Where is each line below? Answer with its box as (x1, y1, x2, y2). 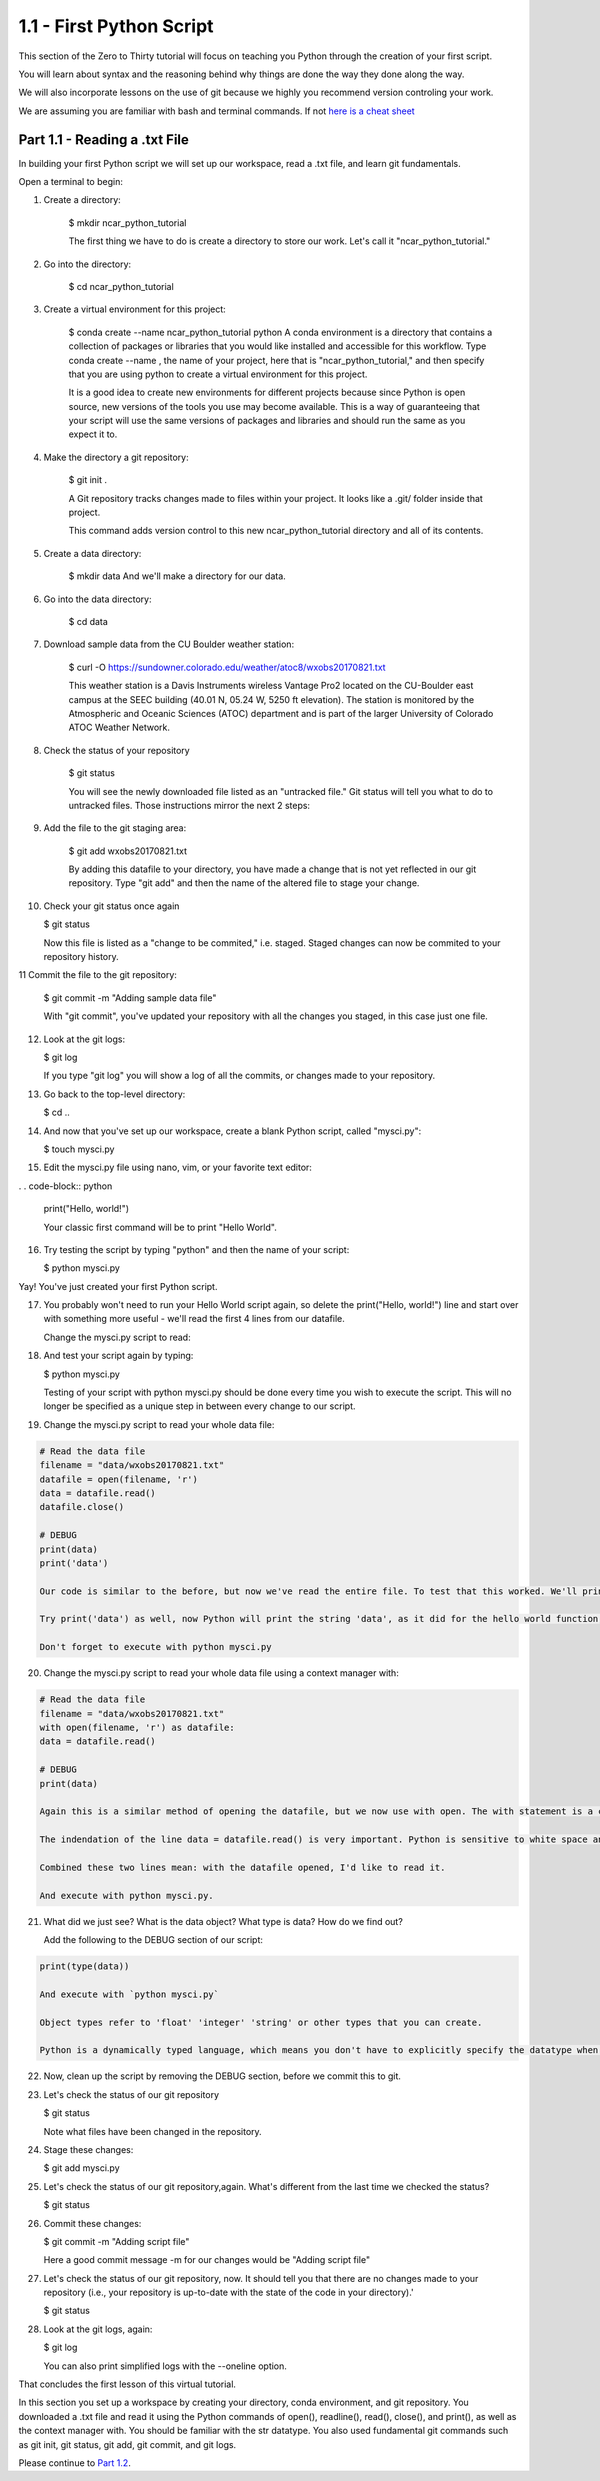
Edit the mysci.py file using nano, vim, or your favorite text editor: (43, 1161, 312, 1174)
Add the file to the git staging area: (43, 822, 187, 834)
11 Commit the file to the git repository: (18, 969, 177, 981)
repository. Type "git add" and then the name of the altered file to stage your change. (68, 877, 420, 889)
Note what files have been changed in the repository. (43, 2125, 262, 2137)
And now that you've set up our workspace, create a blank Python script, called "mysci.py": (43, 1125, 422, 1137)
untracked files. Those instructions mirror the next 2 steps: (68, 799, 310, 811)
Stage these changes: (43, 2143, 134, 2155)
